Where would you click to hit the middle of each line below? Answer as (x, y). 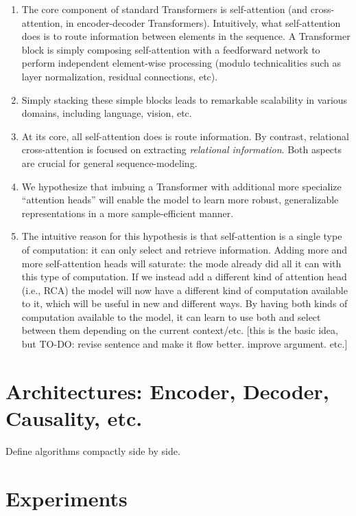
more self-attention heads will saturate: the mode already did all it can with (181, 263)
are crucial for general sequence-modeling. (109, 162)
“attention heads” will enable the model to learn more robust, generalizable (180, 200)
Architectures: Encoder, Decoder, (167, 391)
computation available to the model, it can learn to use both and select (171, 316)
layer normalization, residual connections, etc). (120, 76)
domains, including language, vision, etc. (107, 113)
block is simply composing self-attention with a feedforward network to (171, 49)
